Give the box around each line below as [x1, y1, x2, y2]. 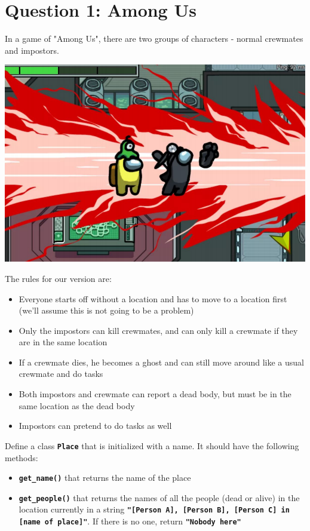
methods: [5, 451, 38, 464]
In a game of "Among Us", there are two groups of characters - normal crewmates [5, 32, 303, 45]
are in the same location [19, 336, 108, 348]
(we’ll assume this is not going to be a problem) [19, 304, 194, 317]
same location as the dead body [19, 399, 135, 412]
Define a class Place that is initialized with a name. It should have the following [5, 439, 299, 452]
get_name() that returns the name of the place [19, 471, 191, 484]
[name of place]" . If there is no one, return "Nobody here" [19, 515, 241, 527]
